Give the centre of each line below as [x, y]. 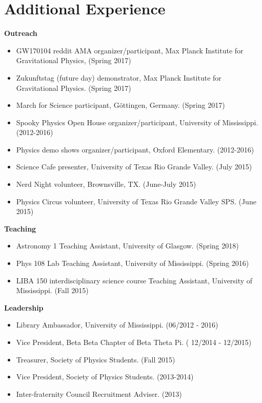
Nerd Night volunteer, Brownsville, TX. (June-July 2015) [106, 184]
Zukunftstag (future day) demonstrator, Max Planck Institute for [119, 77]
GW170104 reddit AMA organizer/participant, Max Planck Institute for [130, 50]
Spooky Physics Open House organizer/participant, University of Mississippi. [137, 122]
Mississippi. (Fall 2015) [52, 290]
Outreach [21, 33]
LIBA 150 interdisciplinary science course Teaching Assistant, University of [134, 280]
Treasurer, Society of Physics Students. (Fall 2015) [96, 359]
